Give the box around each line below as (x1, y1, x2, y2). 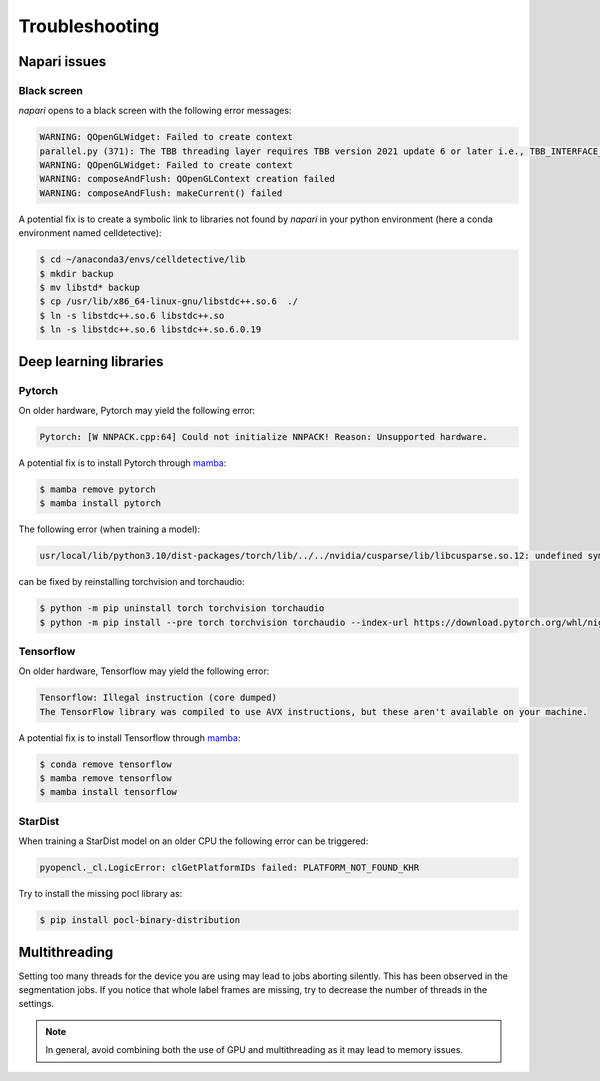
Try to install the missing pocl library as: (18, 888, 183, 900)
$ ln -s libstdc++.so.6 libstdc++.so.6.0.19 (39, 324, 262, 335)
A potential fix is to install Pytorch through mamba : (18, 456, 227, 469)
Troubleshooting (18, 15, 160, 37)
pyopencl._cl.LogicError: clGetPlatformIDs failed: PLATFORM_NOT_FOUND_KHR (39, 862, 420, 874)
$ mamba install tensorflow (39, 786, 177, 798)
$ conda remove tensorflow (39, 758, 172, 770)
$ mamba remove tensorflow (39, 773, 172, 784)
